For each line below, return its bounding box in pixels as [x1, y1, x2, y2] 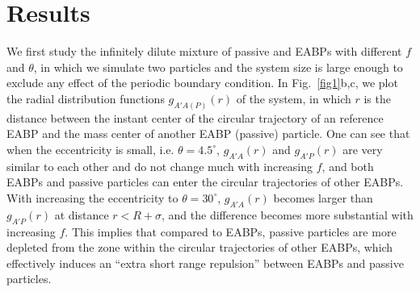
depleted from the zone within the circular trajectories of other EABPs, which [6, 239, 393, 256]
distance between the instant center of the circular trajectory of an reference [6, 109, 384, 126]
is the [363, 90, 391, 106]
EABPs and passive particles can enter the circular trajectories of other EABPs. [6, 173, 404, 190]
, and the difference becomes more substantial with [162, 206, 414, 223]
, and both [321, 157, 374, 174]
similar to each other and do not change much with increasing [6, 157, 313, 174]
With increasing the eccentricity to [6, 189, 178, 206]
